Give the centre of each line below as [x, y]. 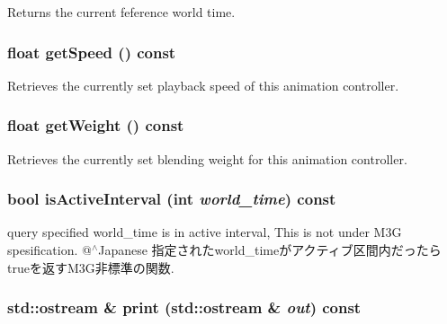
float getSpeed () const [92, 52]
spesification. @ [49, 250]
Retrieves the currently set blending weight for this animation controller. [207, 158]
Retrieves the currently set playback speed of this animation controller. [203, 85]
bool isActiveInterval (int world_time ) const [172, 199]
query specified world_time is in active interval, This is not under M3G [205, 232]
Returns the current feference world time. [121, 12]
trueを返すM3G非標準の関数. [91, 267]
